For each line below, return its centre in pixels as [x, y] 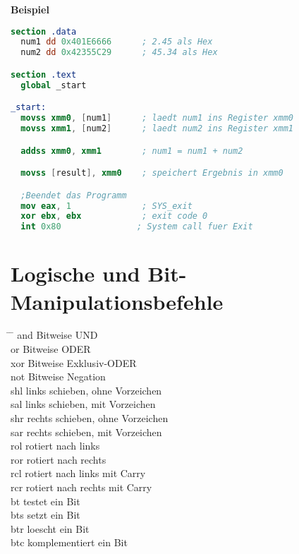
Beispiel [30, 9]
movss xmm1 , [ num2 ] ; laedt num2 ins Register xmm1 [157, 129]
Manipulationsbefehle [117, 301]
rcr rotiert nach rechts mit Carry [81, 487]
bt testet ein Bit [45, 501]
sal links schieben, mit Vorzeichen [83, 404]
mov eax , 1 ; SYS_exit [106, 206]
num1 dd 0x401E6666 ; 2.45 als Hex [117, 42]
